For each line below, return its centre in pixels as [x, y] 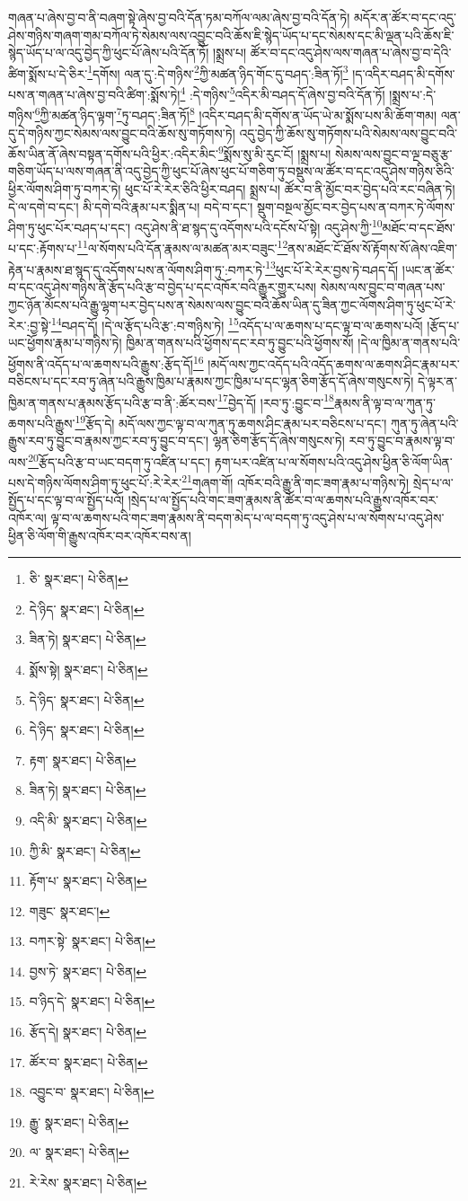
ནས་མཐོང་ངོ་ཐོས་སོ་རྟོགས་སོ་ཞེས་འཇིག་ [372, 248]
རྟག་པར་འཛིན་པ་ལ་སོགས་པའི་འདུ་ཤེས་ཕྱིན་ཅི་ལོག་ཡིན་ [333, 461]
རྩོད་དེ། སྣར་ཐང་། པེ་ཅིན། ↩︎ [88, 1032]
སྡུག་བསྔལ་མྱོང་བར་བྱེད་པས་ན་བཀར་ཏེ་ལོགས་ [356, 206]
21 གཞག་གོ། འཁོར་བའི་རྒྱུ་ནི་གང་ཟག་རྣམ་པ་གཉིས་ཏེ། [296, 481]
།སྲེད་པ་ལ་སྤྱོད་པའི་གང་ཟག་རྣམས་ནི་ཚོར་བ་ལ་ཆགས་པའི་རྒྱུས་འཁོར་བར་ [283, 500]
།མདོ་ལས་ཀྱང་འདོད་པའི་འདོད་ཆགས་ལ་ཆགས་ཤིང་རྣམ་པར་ [334, 363]
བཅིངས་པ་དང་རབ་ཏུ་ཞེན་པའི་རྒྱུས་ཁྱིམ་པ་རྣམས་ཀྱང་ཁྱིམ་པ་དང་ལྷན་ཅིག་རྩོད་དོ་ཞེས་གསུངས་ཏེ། [211, 381]
